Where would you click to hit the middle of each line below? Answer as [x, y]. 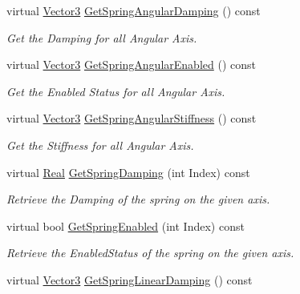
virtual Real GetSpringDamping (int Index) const [128, 172]
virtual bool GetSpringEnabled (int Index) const [126, 226]
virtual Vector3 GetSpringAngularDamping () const [134, 10]
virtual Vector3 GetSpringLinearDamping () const [130, 279]
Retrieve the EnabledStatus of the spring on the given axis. [150, 253]
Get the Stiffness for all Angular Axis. [100, 145]
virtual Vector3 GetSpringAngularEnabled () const [131, 64]
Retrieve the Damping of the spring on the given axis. [138, 199]
